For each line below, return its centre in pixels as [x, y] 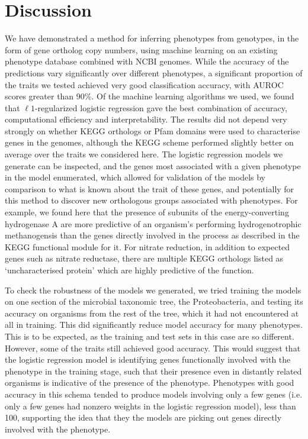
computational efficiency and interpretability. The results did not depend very [146, 119]
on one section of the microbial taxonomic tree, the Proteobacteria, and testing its [154, 301]
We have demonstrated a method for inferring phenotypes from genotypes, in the [152, 38]
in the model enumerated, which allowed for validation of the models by [135, 177]
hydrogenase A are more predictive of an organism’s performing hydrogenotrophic [153, 223]
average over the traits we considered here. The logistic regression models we [144, 154]
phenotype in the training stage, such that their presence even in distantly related [153, 371]
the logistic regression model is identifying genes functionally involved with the [148, 359]
